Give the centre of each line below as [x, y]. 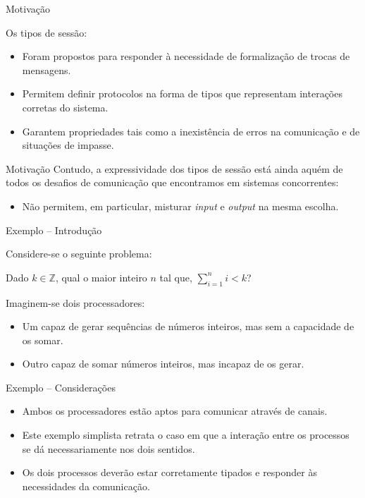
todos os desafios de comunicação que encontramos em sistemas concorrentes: [172, 182]
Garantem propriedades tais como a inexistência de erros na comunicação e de [191, 131]
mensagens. [47, 69]
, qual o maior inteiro [101, 277]
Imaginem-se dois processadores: [75, 302]
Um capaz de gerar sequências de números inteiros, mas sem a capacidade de [188, 326]
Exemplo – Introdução [54, 230]
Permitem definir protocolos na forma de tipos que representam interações [182, 93]
